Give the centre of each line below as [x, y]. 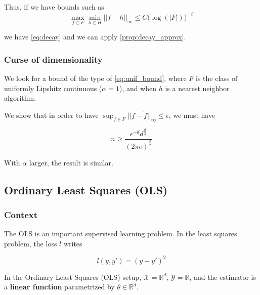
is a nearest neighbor [197, 88]
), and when [138, 88]
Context [21, 214]
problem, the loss [31, 243]
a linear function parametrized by [59, 287]
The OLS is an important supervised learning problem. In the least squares [121, 234]
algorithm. [20, 98]
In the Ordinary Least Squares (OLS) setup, [73, 277]
